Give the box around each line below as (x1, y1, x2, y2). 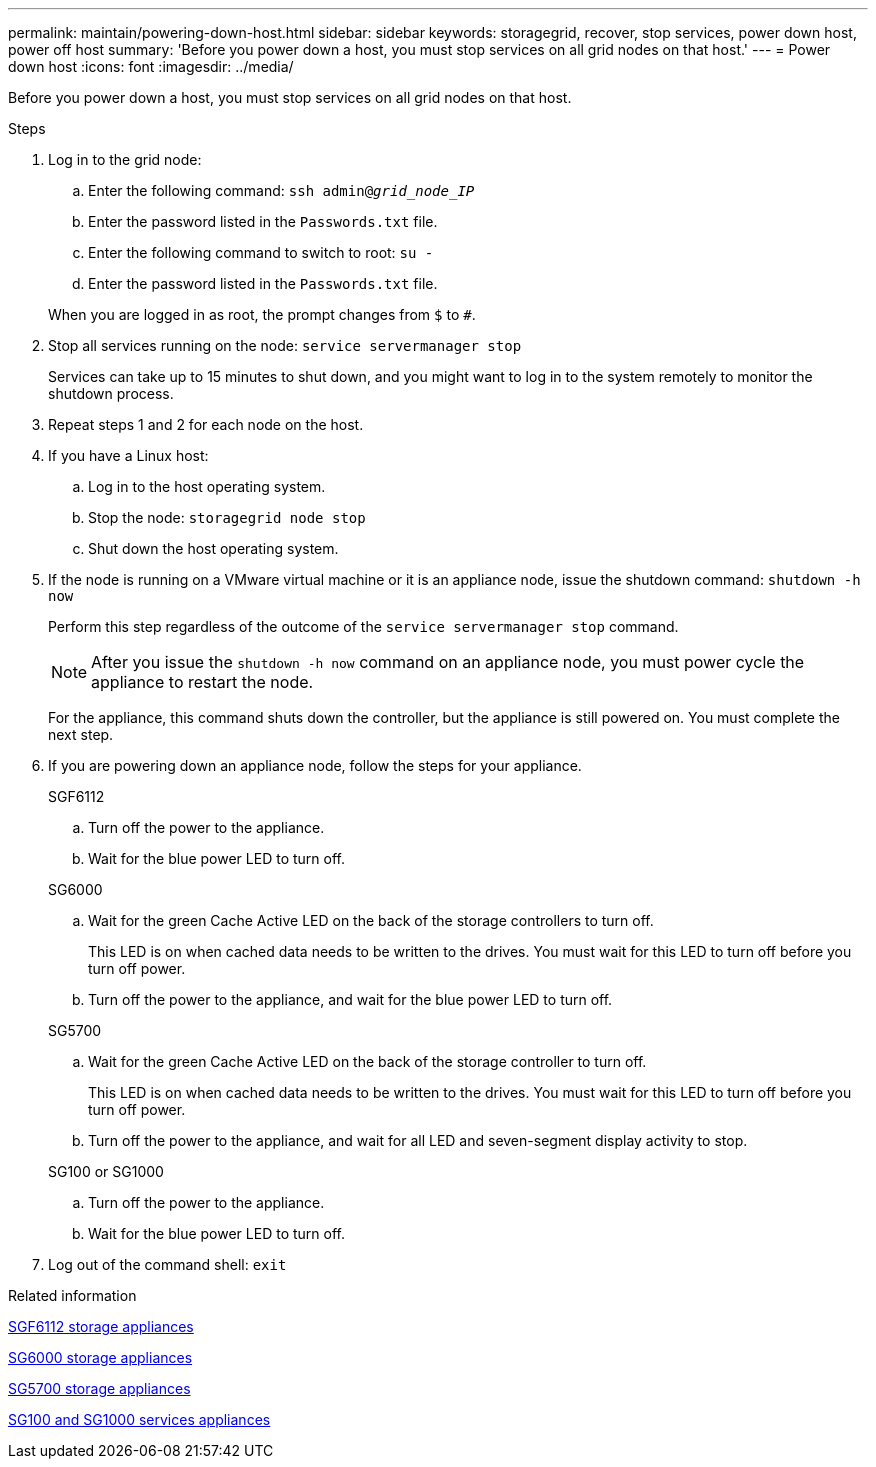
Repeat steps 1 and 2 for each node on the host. (48, 416, 364, 433)
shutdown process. (48, 385, 174, 402)
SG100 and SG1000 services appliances (8, 1411, 271, 1428)
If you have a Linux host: (48, 447, 209, 464)
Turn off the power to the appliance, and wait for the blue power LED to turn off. (88, 991, 613, 1008)
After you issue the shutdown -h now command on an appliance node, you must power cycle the (91, 652, 805, 672)
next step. (48, 726, 114, 743)
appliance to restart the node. (91, 672, 314, 692)
